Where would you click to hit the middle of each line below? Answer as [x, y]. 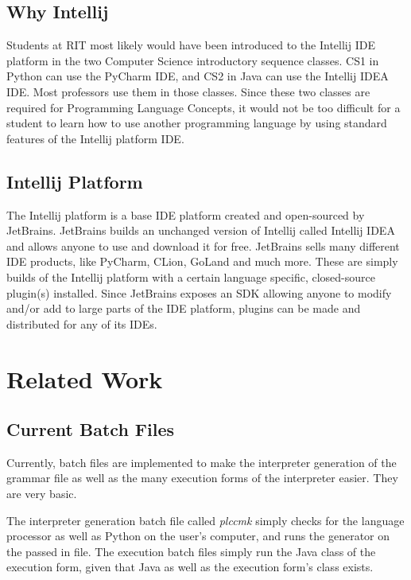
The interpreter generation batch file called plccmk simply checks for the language [205, 520]
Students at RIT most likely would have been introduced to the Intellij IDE [191, 45]
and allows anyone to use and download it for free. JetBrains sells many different [203, 245]
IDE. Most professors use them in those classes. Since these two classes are [188, 91]
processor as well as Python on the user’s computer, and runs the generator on [198, 536]
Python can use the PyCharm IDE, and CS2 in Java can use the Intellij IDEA [198, 76]
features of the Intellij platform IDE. [95, 138]
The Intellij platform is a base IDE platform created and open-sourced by [186, 214]
